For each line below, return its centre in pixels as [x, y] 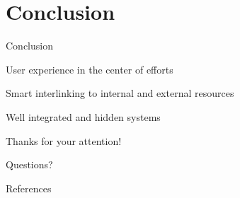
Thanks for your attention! [64, 140]
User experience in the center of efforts [90, 69]
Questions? [29, 164]
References [29, 188]
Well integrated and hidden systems [83, 116]
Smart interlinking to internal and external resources [120, 93]
